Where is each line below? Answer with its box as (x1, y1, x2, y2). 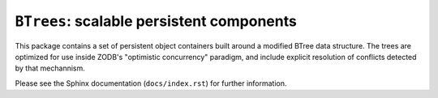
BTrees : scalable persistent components (15, 12, 298, 30)
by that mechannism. (15, 63, 85, 73)
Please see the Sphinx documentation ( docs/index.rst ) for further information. (15, 78, 287, 88)
